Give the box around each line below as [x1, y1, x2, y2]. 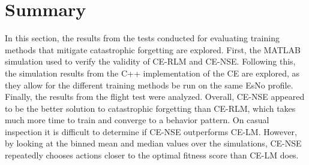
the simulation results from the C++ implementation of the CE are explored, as [5, 66, 300, 79]
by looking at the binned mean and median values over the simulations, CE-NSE [5, 137, 302, 149]
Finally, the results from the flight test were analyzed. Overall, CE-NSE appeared [5, 90, 305, 103]
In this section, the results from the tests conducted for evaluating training [5, 32, 280, 44]
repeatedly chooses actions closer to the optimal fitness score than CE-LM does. [5, 149, 299, 161]
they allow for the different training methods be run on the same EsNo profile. [5, 78, 293, 91]
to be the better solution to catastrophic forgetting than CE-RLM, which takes [5, 102, 296, 114]
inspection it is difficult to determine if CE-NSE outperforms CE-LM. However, [5, 125, 297, 137]
